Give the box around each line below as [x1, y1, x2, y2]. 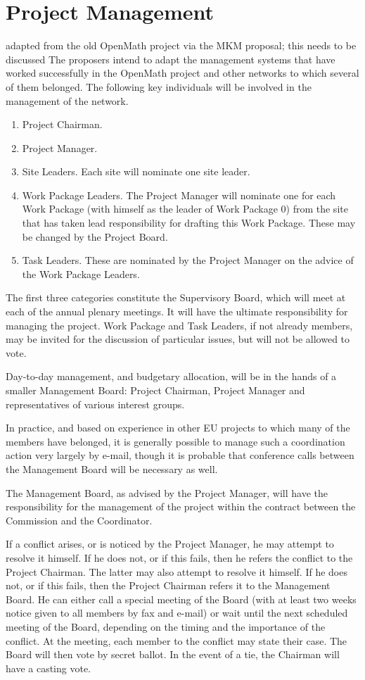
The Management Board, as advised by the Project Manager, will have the [6, 485, 328, 500]
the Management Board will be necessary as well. [6, 461, 218, 476]
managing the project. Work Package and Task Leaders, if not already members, [6, 317, 353, 332]
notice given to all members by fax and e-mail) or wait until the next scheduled [6, 605, 348, 620]
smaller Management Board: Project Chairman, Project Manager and [6, 383, 305, 397]
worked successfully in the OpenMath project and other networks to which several [6, 65, 359, 80]
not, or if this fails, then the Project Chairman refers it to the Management [6, 578, 331, 593]
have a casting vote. [6, 660, 91, 675]
